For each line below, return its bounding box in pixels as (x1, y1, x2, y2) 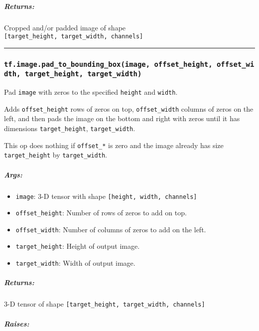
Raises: (4, 318, 29, 329)
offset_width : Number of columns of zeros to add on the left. (15, 224, 206, 234)
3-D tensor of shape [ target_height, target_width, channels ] (4, 299, 205, 309)
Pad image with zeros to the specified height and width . (4, 87, 178, 97)
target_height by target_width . (4, 150, 107, 160)
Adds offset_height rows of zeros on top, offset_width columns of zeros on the (4, 103, 254, 114)
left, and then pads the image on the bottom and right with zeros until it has (4, 113, 240, 124)
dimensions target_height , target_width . (4, 123, 135, 133)
